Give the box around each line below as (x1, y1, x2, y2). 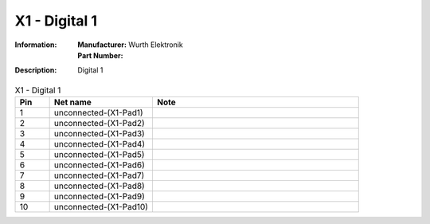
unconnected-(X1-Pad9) (53, 191, 145, 202)
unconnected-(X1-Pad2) (53, 118, 145, 129)
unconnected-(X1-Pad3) (53, 128, 145, 140)
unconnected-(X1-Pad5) (53, 149, 145, 160)
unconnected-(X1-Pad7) (53, 170, 145, 181)
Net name (53, 96, 92, 108)
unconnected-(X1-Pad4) (53, 139, 146, 150)
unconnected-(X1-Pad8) (53, 180, 145, 191)
